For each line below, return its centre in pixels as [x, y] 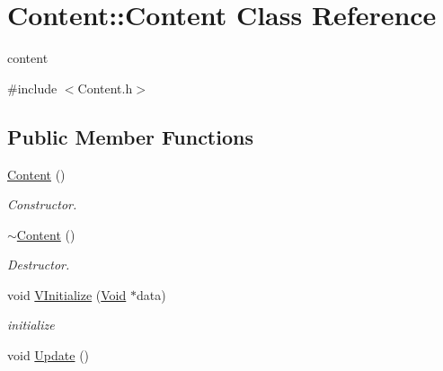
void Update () [49, 355]
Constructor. [42, 204]
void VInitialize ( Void [67, 294]
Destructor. [39, 265]
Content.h [105, 88]
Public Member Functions [130, 136]
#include [32, 88]
